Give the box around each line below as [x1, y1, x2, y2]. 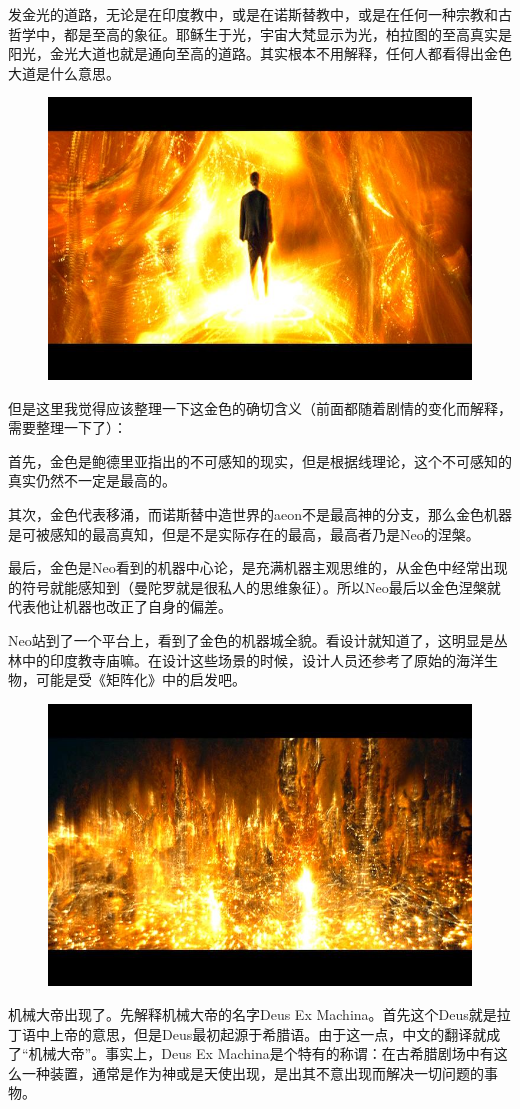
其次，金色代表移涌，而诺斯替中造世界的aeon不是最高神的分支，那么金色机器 [8, 504, 512, 524]
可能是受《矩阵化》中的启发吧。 [35, 669, 246, 690]
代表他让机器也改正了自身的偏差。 [8, 596, 232, 617]
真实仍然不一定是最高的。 [8, 470, 176, 491]
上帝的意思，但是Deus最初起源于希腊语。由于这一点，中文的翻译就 [49, 1023, 487, 1044]
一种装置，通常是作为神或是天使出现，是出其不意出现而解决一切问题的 [21, 1062, 484, 1083]
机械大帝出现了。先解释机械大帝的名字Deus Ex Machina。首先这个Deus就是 [8, 1004, 497, 1024]
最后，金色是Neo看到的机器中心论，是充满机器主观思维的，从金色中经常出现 [8, 557, 508, 578]
